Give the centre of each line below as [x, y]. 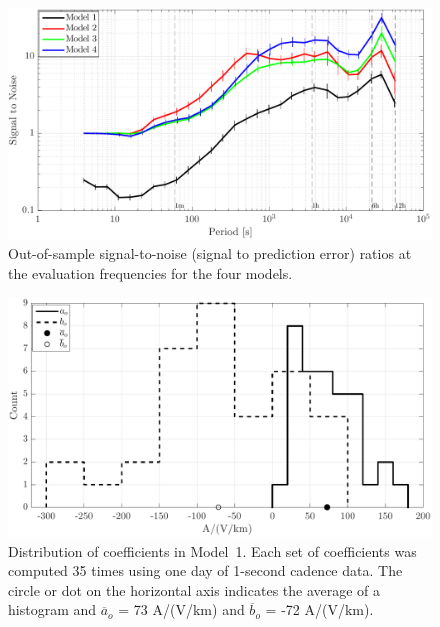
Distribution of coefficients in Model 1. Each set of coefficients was [212, 550]
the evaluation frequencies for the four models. [150, 273]
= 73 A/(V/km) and [181, 609]
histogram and [52, 609]
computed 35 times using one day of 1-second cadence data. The [205, 570]
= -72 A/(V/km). [319, 609]
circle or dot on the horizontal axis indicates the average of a [194, 589]
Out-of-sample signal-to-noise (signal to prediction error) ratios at [210, 253]
